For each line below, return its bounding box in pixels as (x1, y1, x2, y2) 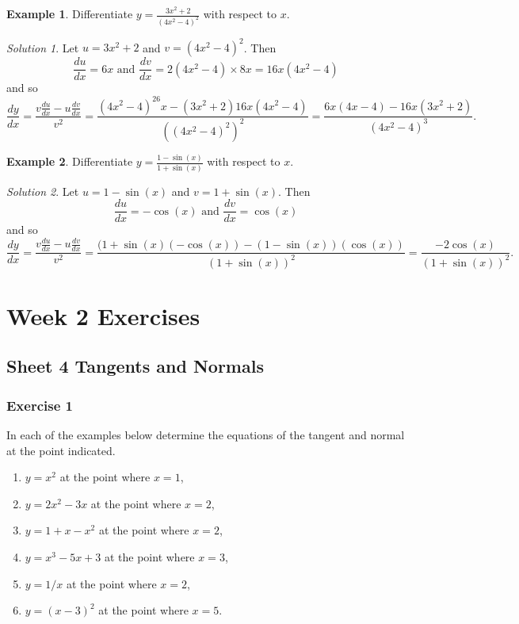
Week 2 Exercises (6, 299, 200, 331)
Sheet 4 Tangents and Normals (6, 354, 264, 378)
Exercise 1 (6, 395, 73, 415)
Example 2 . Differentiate (6, 153, 133, 170)
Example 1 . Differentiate (6, 6, 133, 21)
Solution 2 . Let (6, 182, 79, 199)
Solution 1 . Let (6, 39, 79, 56)
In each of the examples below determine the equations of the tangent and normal (6, 427, 405, 442)
